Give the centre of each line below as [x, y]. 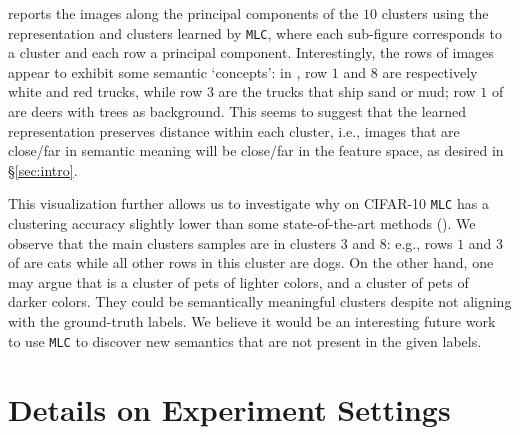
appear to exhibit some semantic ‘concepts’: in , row [168, 71]
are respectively [430, 71]
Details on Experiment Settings [229, 409]
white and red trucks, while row [105, 91]
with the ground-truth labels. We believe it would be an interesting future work [252, 321]
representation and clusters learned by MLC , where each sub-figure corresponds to [255, 32]
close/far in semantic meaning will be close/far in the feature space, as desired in [256, 150]
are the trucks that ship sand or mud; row [347, 91]
